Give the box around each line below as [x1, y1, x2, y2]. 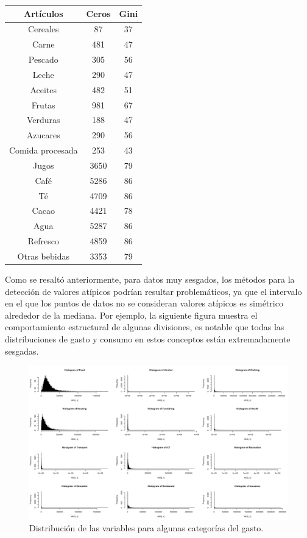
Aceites [30, 83, 57, 96]
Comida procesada [9, 144, 78, 157]
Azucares [26, 129, 60, 141]
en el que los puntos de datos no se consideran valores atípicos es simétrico [5, 297, 283, 310]
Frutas [31, 98, 55, 111]
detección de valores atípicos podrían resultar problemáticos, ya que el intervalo [5, 285, 302, 297]
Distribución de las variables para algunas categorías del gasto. [29, 522, 264, 534]
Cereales [27, 23, 59, 35]
